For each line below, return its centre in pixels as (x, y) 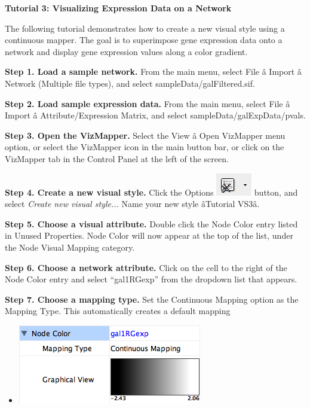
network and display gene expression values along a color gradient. (126, 51)
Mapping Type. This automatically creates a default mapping (118, 311)
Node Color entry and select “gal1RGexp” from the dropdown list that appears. (151, 279)
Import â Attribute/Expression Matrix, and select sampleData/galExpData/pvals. (155, 115)
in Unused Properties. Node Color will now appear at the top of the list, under (149, 235)
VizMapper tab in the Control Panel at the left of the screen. (117, 158)
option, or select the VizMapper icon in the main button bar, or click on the (145, 147)
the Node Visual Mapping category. (70, 247)
